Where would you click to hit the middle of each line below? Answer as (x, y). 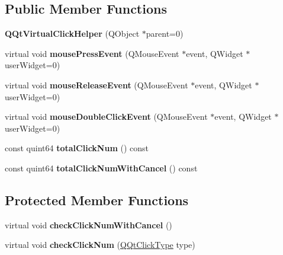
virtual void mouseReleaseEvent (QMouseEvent (97, 85)
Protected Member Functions (97, 200)
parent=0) (165, 34)
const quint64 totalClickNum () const (77, 148)
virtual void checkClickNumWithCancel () (89, 224)
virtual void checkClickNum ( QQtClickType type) (100, 245)
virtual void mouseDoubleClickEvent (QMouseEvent (106, 117)
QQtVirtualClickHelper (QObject (72, 34)
